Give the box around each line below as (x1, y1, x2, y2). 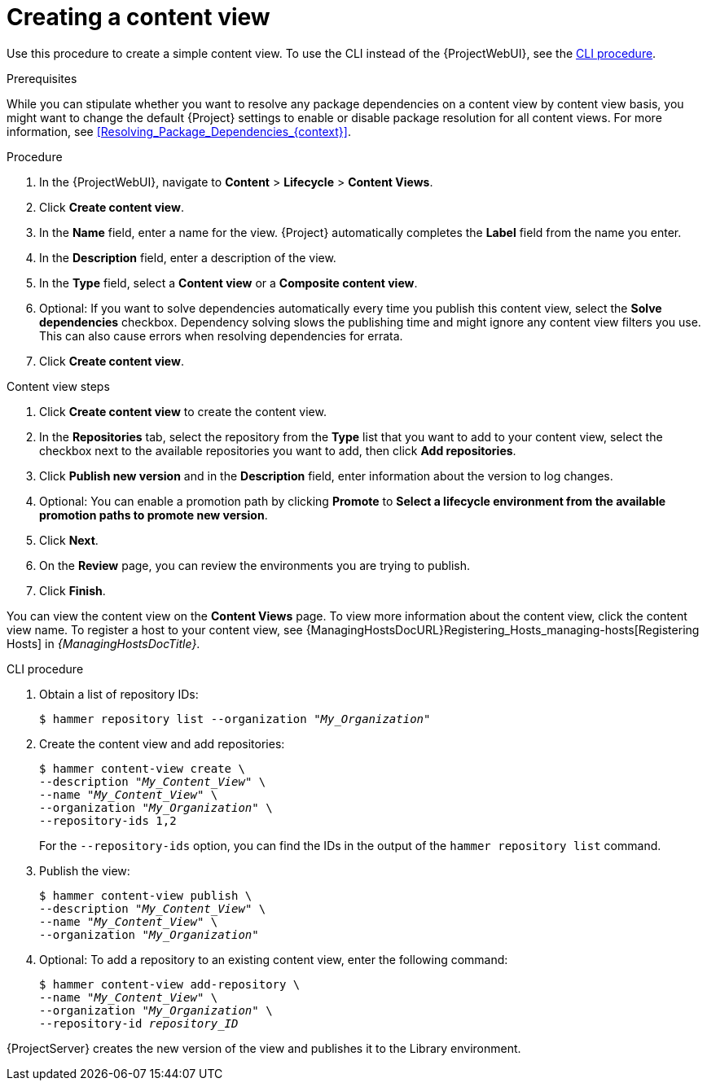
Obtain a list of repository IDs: (39, 686, 199, 701)
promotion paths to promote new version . (39, 507, 268, 522)
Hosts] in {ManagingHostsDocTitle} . (7, 636, 200, 651)
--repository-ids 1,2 (39, 813, 177, 827)
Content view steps (7, 379, 110, 393)
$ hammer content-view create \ (39, 761, 245, 775)
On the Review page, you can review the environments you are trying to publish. (39, 558, 470, 572)
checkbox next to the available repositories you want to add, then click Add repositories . (39, 443, 516, 458)
